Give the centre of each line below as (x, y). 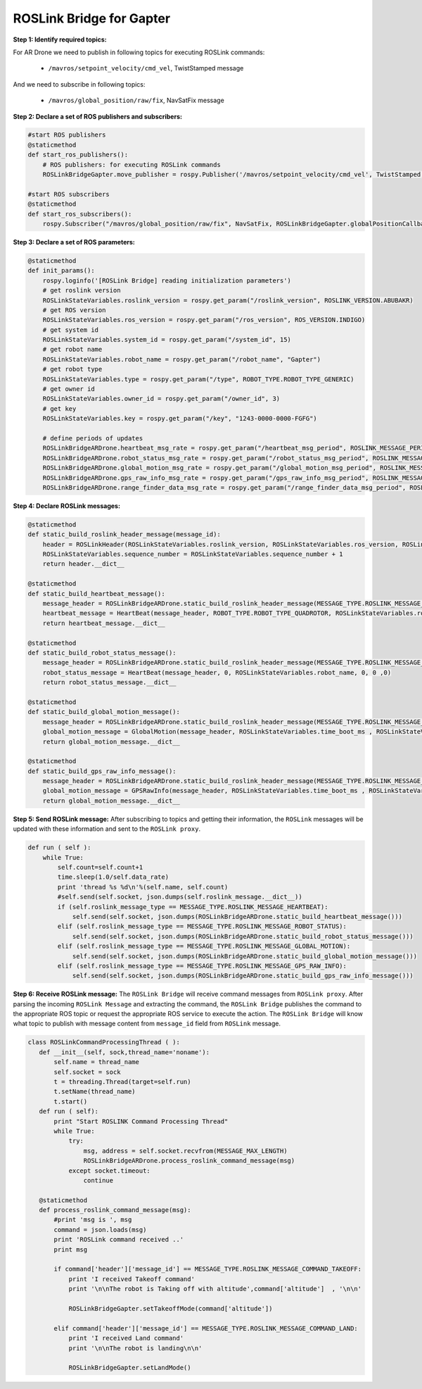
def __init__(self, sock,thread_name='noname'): (124, 1052)
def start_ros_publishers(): (78, 155)
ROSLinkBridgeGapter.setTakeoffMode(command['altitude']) (171, 1308)
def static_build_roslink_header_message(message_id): (124, 535)
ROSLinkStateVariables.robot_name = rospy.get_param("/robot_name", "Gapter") (182, 359)
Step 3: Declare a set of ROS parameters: (74, 242)
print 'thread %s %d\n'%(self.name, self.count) (143, 887)
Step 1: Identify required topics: (60, 39)
